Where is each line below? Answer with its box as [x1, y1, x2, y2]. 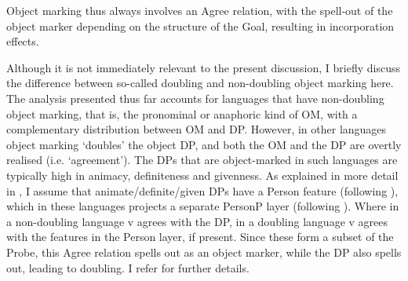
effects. [6, 33, 39, 49]
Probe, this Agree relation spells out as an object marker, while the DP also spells [6, 243, 402, 260]
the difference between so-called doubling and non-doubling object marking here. [6, 75, 394, 91]
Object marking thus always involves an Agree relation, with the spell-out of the [6, 2, 393, 18]
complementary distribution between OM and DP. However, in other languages [6, 121, 387, 137]
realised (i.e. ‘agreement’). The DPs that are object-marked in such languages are [6, 151, 398, 168]
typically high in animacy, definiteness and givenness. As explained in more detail [6, 166, 399, 183]
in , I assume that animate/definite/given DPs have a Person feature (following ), [6, 182, 399, 199]
